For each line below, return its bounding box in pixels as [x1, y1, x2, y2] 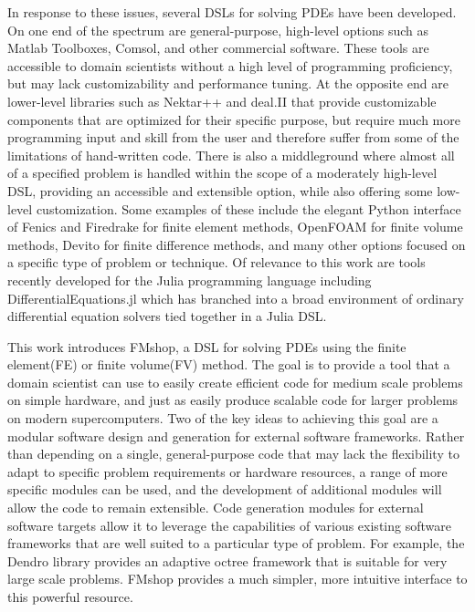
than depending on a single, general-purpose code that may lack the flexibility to [7, 444, 459, 463]
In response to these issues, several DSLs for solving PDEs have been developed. [7, 3, 457, 21]
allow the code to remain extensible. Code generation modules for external [7, 498, 424, 517]
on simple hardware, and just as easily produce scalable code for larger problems [7, 390, 459, 410]
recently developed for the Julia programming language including [7, 270, 372, 289]
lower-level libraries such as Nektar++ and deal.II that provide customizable [7, 91, 437, 110]
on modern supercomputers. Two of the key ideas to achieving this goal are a [7, 409, 438, 428]
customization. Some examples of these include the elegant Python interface [36, 199, 461, 218]
